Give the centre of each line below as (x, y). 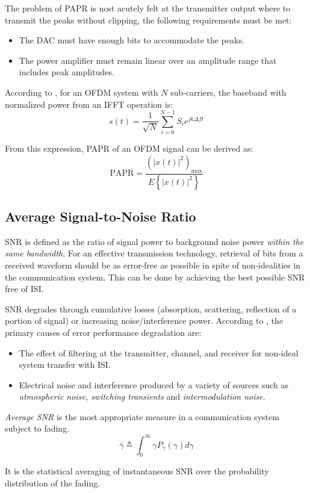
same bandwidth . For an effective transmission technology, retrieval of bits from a (154, 253)
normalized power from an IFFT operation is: (89, 104)
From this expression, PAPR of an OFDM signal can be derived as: (129, 148)
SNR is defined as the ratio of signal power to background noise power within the (154, 241)
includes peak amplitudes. (67, 72)
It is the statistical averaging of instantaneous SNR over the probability (137, 471)
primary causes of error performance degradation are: (103, 332)
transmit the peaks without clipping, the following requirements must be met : (148, 20)
